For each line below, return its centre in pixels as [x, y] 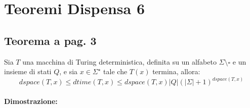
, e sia [69, 71]
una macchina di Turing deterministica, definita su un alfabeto [119, 61]
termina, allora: [176, 71]
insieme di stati [28, 71]
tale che [115, 71]
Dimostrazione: [31, 101]
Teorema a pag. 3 [50, 40]
